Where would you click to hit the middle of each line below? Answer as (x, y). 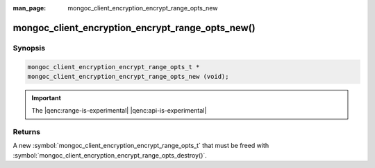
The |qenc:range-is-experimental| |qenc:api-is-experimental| (119, 111)
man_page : (30, 8)
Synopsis (29, 48)
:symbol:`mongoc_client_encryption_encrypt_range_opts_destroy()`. (110, 155)
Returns (27, 132)
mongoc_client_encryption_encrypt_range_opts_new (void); (128, 76)
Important (47, 97)
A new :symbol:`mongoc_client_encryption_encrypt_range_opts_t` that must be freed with (141, 146)
